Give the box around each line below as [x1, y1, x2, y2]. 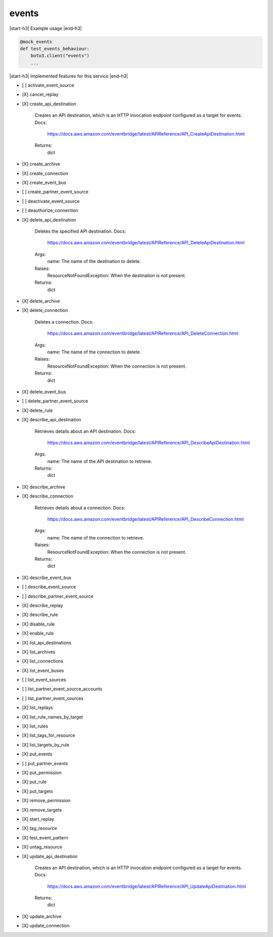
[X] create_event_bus [22, 180, 67, 186]
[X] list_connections [22, 658, 63, 664]
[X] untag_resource [22, 844, 63, 850]
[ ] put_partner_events [22, 760, 68, 766]
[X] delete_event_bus [22, 388, 66, 394]
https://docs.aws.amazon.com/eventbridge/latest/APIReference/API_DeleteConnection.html [47, 330, 239, 336]
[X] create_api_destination [22, 101, 76, 107]
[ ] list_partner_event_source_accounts [22, 686, 103, 692]
